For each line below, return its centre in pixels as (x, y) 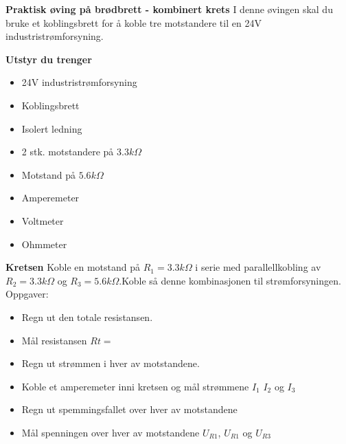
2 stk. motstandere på (68, 152)
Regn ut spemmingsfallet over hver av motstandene (129, 409)
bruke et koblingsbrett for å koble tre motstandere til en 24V (134, 22)
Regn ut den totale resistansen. (87, 317)
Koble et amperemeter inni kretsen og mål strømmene (135, 386)
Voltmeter (43, 220)
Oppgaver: (27, 294)
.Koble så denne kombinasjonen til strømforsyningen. (230, 280)
